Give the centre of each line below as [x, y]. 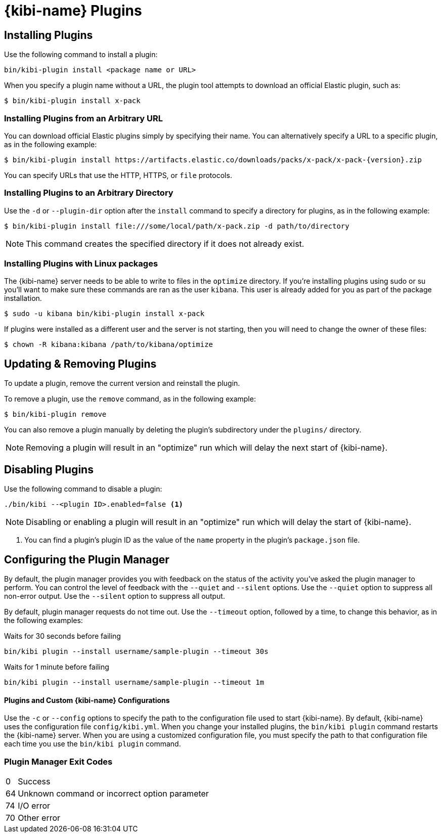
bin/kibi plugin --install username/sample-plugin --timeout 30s [136, 651]
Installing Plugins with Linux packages [81, 264]
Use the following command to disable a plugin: [83, 489]
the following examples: [43, 620]
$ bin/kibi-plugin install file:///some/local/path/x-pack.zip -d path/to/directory [177, 226]
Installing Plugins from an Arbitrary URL [83, 118]
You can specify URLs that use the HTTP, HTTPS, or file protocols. [118, 175]
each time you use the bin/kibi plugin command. [93, 744]
